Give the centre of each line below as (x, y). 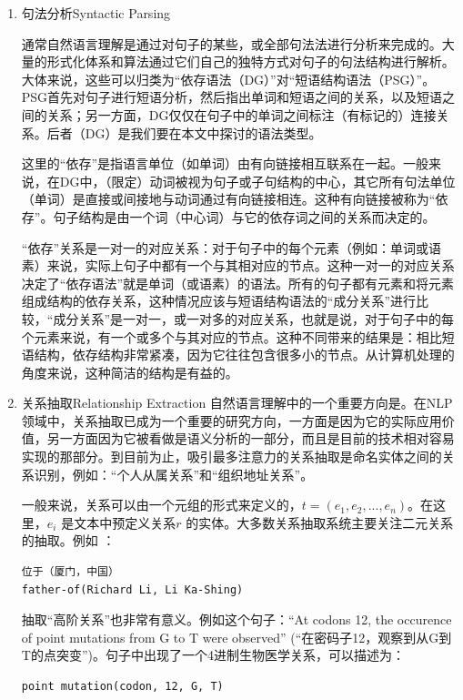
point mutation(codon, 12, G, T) (122, 686)
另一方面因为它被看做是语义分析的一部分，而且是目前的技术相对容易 (251, 438)
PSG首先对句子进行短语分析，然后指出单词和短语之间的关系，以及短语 (232, 97)
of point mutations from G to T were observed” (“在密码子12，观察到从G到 (237, 637)
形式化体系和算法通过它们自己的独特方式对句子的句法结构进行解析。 (251, 61)
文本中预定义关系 (125, 522)
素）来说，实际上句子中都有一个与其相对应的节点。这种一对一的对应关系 (238, 265)
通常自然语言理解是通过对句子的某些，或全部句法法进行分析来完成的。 (231, 43)
